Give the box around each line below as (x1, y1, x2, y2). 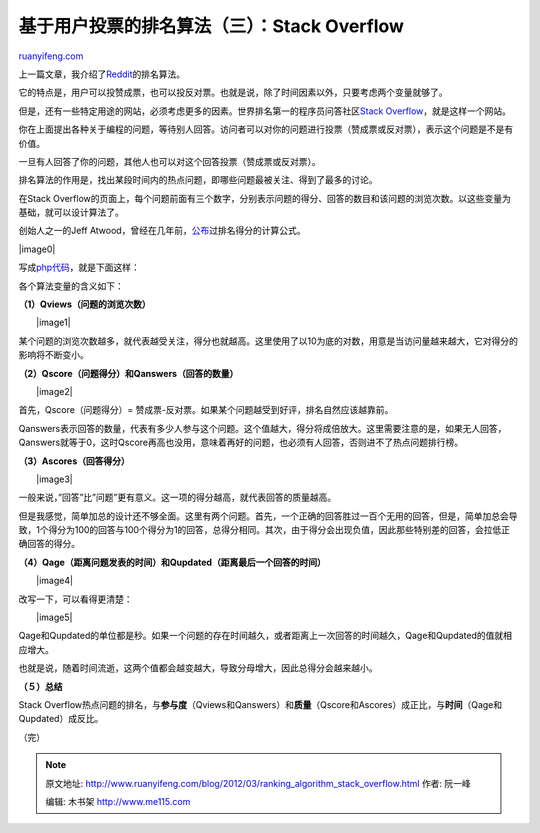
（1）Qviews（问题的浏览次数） (18, 298, 151, 310)
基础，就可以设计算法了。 (18, 206, 124, 219)
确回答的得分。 (18, 538, 80, 550)
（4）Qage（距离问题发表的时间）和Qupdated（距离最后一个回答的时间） (18, 556, 327, 568)
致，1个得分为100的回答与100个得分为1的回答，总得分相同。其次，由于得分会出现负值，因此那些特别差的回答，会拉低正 (18, 524, 511, 536)
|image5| (35, 611, 73, 624)
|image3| (35, 473, 74, 485)
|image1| (35, 316, 71, 329)
